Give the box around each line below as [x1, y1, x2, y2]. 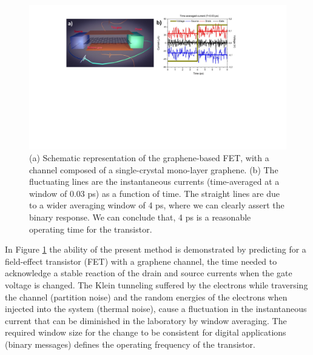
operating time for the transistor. [29, 222, 152, 235]
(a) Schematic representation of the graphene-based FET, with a [29, 151, 269, 164]
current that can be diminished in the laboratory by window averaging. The [5, 314, 287, 327]
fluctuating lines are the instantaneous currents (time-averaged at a [29, 175, 280, 188]
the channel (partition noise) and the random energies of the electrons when [5, 290, 288, 303]
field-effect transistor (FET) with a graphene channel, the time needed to [5, 254, 277, 267]
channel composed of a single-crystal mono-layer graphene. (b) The [29, 163, 278, 176]
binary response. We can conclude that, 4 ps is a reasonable [29, 211, 251, 224]
